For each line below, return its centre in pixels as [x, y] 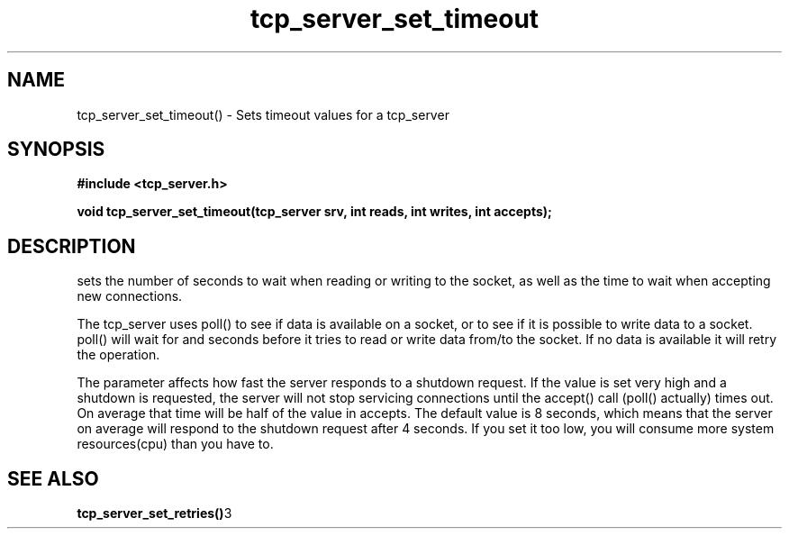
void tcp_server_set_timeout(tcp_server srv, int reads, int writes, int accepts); [314, 212]
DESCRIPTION [72, 246]
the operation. [118, 355]
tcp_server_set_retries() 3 [154, 513]
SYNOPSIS [56, 150]
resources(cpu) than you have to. [175, 444]
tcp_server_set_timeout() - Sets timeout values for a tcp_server [263, 114]
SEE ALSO [53, 478]
